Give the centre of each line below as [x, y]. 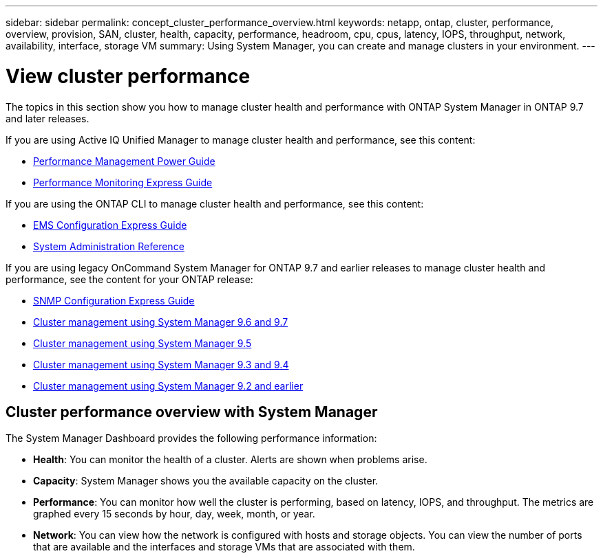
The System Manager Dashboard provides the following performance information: [191, 438]
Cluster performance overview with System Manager [192, 412]
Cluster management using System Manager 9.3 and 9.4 [161, 364]
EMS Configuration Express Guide [110, 225]
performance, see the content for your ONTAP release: [129, 279]
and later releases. [47, 118]
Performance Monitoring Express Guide [123, 182]
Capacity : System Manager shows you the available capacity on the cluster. [206, 481]
